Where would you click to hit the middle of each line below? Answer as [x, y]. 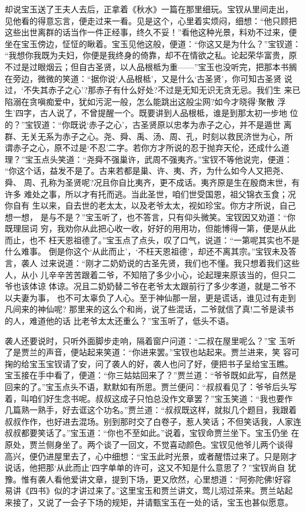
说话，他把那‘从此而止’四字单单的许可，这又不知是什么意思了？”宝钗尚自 [145, 468]
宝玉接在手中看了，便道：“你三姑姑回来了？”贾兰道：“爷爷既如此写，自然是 [151, 375]
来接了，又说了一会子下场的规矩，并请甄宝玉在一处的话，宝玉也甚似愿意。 [149, 502]
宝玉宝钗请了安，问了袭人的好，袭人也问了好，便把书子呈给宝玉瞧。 [161, 363]
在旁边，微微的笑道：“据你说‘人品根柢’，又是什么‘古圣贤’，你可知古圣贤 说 [149, 78]
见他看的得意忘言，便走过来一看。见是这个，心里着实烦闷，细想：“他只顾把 [151, 20]
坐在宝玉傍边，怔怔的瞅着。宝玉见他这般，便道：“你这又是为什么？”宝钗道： [153, 43]
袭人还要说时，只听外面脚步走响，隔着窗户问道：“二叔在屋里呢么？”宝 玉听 [150, 340]
